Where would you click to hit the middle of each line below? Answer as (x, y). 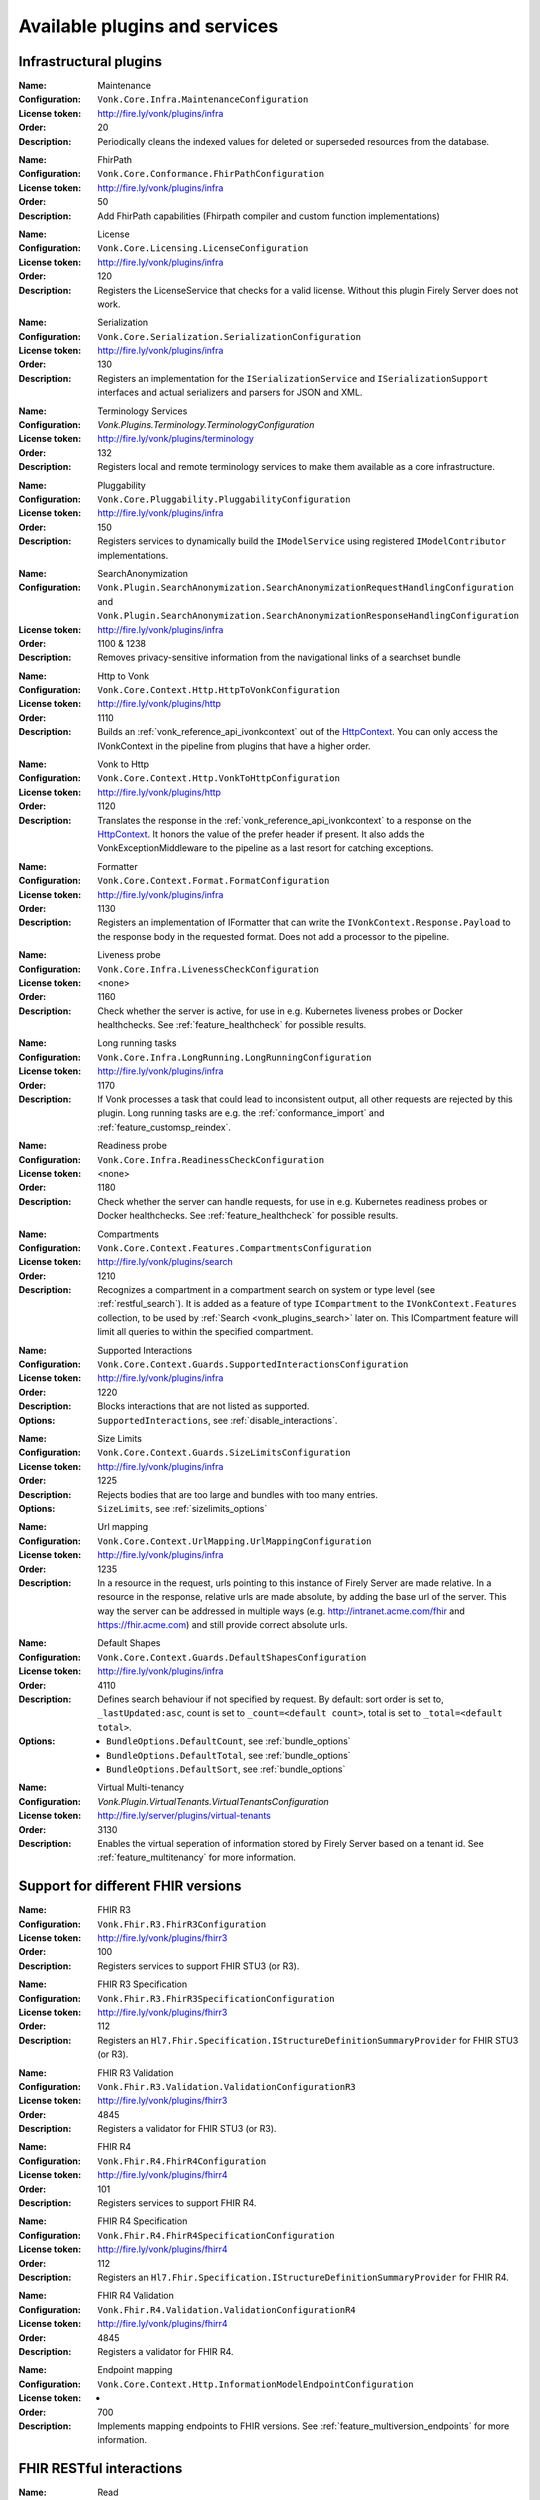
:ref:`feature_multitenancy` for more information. (197, 1857)
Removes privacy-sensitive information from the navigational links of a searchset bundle (279, 657)
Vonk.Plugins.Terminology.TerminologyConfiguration (206, 425)
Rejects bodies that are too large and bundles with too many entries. (238, 1494)
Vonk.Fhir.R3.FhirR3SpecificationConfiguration (216, 1998)
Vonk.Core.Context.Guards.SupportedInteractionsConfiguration (253, 1364)
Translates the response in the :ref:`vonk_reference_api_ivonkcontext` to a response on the (284, 820)
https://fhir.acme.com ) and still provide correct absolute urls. (222, 1625)
